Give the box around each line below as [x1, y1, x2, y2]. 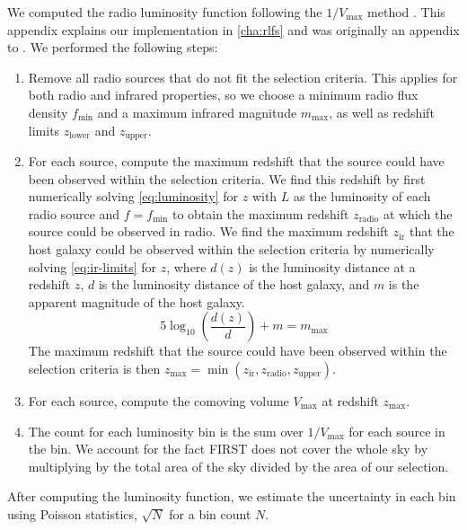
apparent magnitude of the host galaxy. [28, 292, 245, 311]
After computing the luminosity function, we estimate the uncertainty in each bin [7, 487, 456, 506]
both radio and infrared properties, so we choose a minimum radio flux [28, 85, 419, 104]
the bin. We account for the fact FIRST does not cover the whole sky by [28, 439, 428, 458]
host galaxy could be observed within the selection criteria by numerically [28, 239, 435, 258]
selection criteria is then [28, 358, 161, 377]
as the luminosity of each [293, 187, 431, 206]
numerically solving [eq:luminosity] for [28, 187, 239, 206]
